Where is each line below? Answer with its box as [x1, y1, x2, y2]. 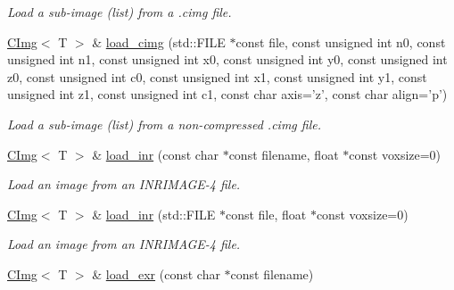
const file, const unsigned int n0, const [235, 32, 446, 51]
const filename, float [228, 145, 339, 163]
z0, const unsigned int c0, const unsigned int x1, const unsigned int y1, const [7, 67, 427, 86]
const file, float [225, 204, 307, 223]
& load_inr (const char [92, 145, 219, 163]
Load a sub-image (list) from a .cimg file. [7, 3, 232, 21]
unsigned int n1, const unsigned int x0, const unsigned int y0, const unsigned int [7, 50, 448, 69]
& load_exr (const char [92, 264, 220, 283]
